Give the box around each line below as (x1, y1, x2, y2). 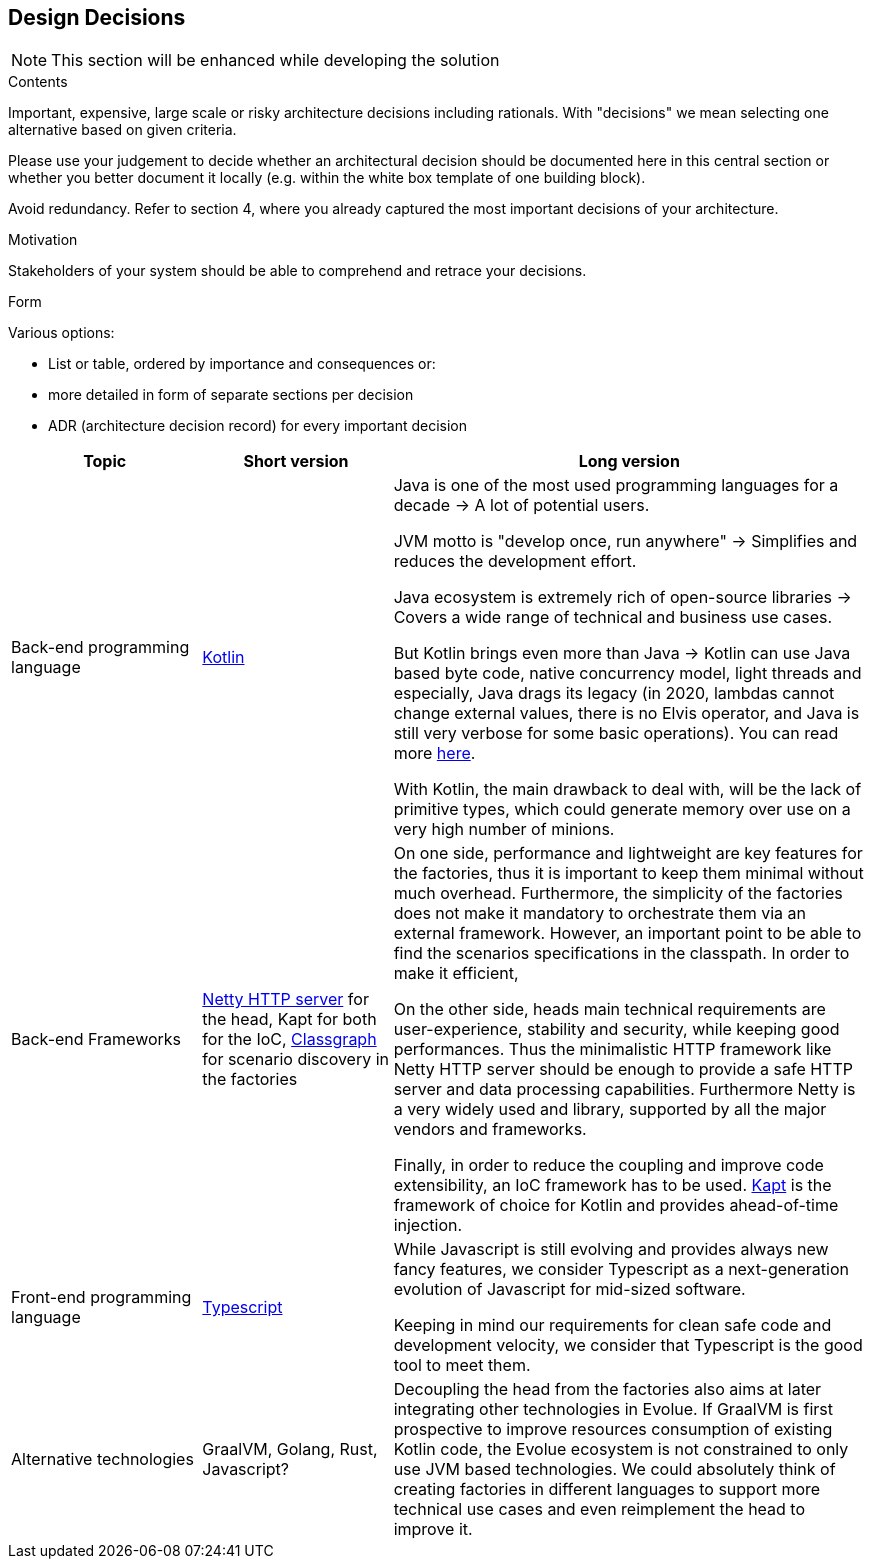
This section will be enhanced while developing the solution (51, 50, 500, 71)
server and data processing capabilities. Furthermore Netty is (393, 1079, 856, 1100)
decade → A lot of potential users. (393, 495, 650, 516)
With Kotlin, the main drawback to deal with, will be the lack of (393, 779, 862, 800)
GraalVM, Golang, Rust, (202, 1439, 378, 1460)
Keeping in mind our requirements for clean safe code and (393, 1315, 832, 1336)
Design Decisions (8, 5, 186, 30)
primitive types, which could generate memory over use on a (393, 799, 851, 820)
